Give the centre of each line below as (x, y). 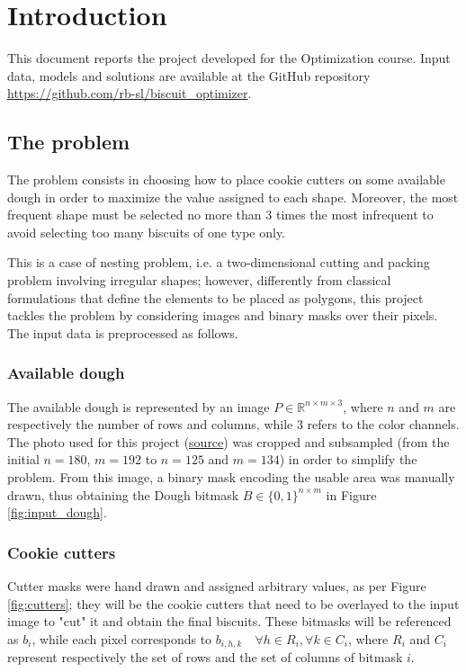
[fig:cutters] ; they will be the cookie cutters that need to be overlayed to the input (233, 603)
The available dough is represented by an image (139, 406)
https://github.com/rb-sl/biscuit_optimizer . (130, 93)
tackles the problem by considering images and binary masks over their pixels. (223, 315)
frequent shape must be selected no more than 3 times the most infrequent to (220, 215)
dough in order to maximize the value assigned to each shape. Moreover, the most (233, 197)
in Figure (351, 494)
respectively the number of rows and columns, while (150, 424)
